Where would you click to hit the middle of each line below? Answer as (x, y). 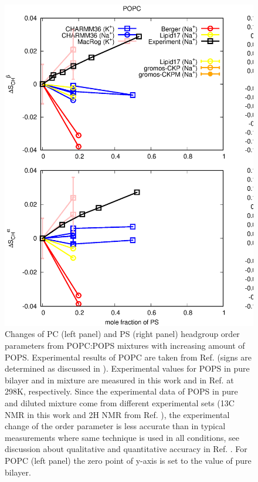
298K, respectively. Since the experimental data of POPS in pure (121, 391)
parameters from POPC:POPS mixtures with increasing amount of (125, 345)
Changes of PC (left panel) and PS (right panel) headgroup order (122, 334)
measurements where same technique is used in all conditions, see (122, 437)
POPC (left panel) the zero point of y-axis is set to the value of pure (128, 460)
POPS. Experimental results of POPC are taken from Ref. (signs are (128, 357)
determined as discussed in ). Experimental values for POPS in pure (127, 368)
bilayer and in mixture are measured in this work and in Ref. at (119, 380)
